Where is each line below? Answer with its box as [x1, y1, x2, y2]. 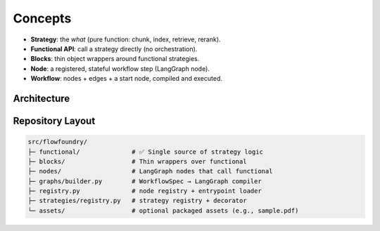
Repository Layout [13, 114, 96, 126]
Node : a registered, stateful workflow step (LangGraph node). [30, 64, 210, 73]
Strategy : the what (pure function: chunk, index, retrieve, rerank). [30, 35, 221, 44]
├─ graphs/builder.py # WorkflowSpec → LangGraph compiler [27, 177, 262, 185]
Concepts [13, 11, 72, 26]
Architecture [13, 92, 70, 105]
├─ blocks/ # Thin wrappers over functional [27, 157, 247, 165]
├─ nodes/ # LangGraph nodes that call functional [27, 167, 273, 176]
